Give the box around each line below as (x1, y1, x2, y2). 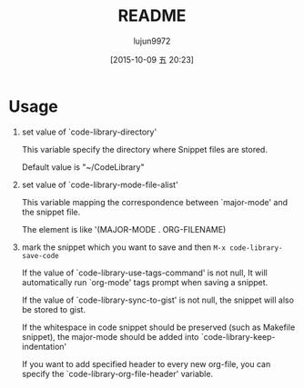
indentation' (21, 341, 67, 352)
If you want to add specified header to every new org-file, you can (21, 358, 271, 369)
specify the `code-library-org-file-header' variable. (21, 368, 214, 379)
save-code (21, 251, 60, 260)
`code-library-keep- (200, 331, 276, 342)
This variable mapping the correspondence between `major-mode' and (21, 196, 289, 207)
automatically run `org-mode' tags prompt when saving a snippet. (21, 276, 269, 287)
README (117, 5, 187, 26)
